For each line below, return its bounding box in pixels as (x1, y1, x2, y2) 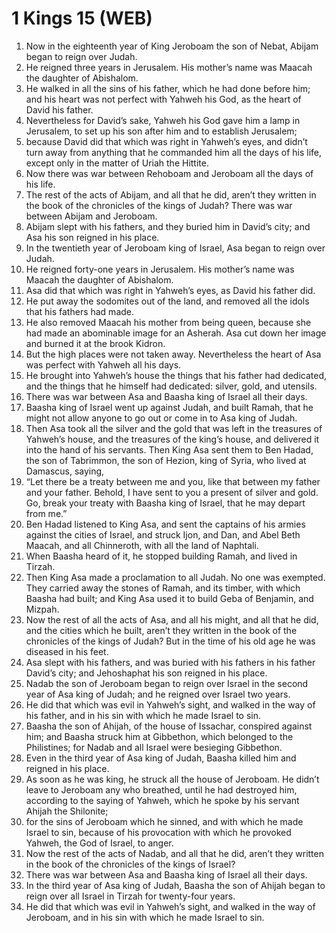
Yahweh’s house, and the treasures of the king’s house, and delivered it (25, 433, 320, 445)
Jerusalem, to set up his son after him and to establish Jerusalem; (25, 125, 298, 137)
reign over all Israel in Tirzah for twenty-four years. (25, 890, 236, 902)
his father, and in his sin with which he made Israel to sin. (25, 709, 262, 721)
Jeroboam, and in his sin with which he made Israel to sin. (25, 911, 265, 923)
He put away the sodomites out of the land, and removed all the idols (25, 295, 310, 307)
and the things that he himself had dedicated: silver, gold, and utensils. (25, 380, 318, 392)
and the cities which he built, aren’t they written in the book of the (25, 624, 298, 636)
